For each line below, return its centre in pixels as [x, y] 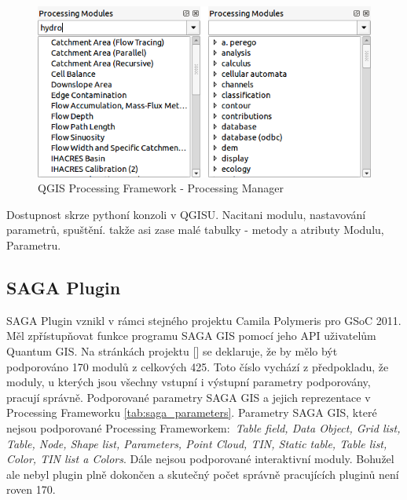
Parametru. [34, 245]
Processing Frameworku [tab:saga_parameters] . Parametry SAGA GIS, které [192, 412]
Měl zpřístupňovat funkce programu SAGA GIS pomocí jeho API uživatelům [191, 336]
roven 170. [31, 489]
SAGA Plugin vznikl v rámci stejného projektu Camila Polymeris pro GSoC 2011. [204, 320]
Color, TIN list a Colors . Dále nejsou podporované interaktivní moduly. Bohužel [200, 459]
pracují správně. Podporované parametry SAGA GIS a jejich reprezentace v [189, 397]
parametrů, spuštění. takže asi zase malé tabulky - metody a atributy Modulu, [195, 230]
